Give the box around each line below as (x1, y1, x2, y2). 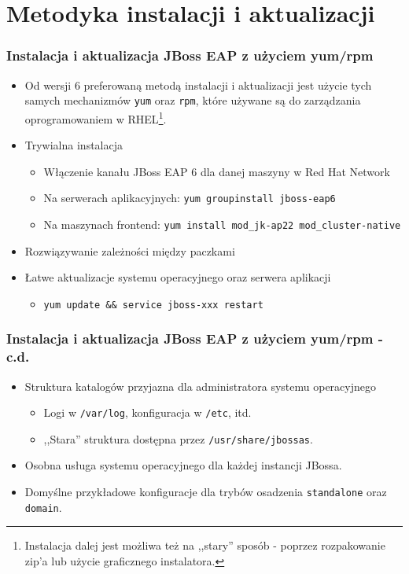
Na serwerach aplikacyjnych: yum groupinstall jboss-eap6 (43, 189, 336, 206)
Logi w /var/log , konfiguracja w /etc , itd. (43, 404, 252, 421)
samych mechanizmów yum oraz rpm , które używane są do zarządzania (24, 92, 361, 109)
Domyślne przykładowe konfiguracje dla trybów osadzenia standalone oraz (24, 484, 387, 500)
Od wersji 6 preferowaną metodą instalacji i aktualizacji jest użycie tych (24, 76, 372, 93)
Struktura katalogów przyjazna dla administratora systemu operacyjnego (24, 377, 376, 394)
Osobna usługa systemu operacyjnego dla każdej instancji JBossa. (24, 457, 342, 473)
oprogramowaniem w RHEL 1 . (24, 108, 167, 127)
